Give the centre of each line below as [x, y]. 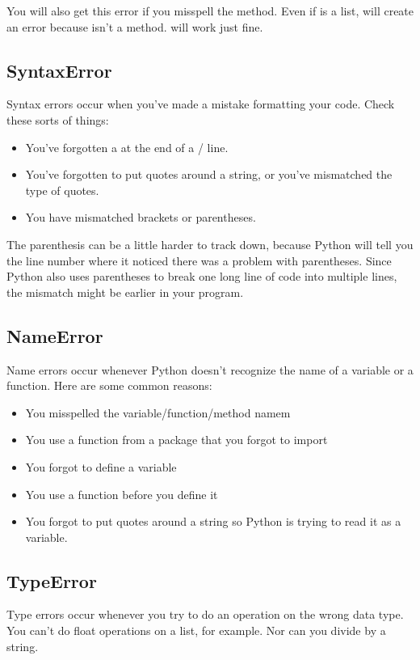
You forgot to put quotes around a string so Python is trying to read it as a [213, 521]
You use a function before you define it [122, 494]
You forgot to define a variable [101, 466]
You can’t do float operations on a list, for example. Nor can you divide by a [196, 630]
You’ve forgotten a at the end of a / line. [127, 147]
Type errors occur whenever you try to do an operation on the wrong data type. [205, 614]
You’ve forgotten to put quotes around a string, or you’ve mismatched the [209, 174]
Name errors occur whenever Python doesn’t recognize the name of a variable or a [210, 369]
